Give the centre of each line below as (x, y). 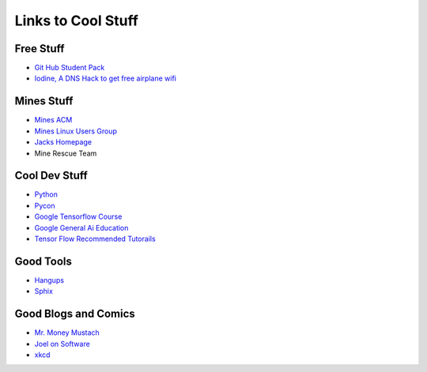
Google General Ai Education (81, 227)
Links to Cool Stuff (76, 21)
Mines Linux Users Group (76, 131)
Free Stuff (40, 49)
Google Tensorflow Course (78, 216)
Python (46, 194)
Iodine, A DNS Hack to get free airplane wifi (106, 78)
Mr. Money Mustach (67, 333)
